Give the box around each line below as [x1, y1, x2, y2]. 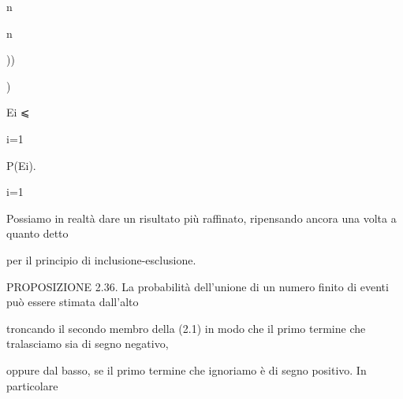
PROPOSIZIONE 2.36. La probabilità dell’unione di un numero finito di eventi [6, 278, 389, 294]
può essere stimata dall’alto [6, 294, 139, 310]
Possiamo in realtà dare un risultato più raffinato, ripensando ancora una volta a [6, 209, 397, 226]
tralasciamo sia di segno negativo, [6, 335, 169, 352]
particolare [6, 377, 58, 393]
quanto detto [6, 225, 69, 242]
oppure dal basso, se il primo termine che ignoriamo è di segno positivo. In [6, 361, 367, 378]
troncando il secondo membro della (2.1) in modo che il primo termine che [6, 320, 366, 336]
